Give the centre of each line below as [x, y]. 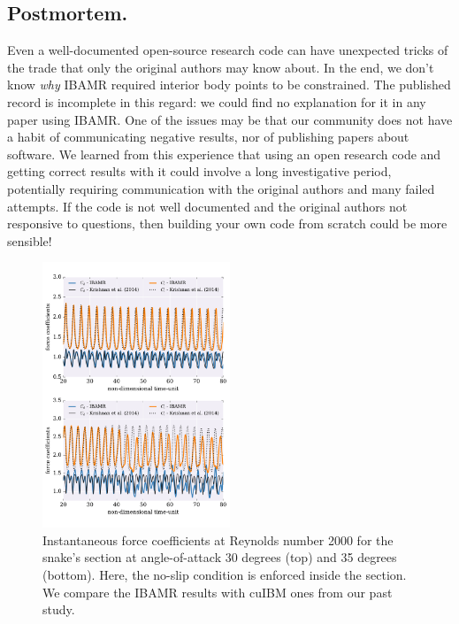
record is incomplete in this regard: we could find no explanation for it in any [217, 101]
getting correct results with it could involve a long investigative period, [199, 171]
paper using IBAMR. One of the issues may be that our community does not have [230, 119]
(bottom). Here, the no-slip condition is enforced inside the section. [225, 574]
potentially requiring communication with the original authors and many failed [221, 188]
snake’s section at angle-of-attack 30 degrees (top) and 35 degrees [220, 557]
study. [59, 609]
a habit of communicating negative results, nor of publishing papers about [208, 137]
